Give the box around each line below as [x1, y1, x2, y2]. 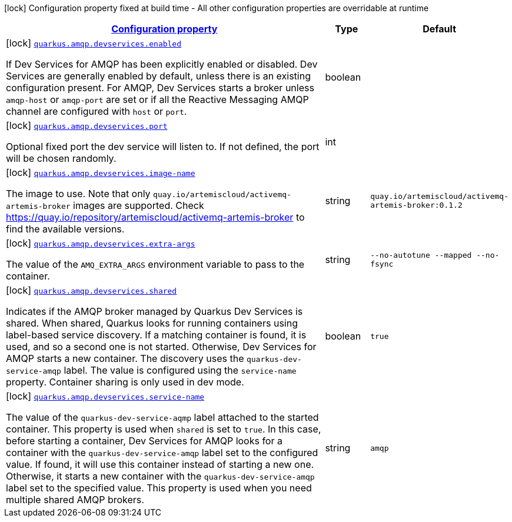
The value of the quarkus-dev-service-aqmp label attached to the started [6, 411, 319, 423]
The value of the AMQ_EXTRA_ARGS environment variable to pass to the [6, 258, 305, 270]
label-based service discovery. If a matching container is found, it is [6, 329, 307, 341]
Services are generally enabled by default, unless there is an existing [6, 70, 311, 82]
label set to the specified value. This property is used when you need [6, 482, 312, 494]
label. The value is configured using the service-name [64, 364, 297, 376]
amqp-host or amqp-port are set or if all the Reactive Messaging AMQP [6, 94, 309, 105]
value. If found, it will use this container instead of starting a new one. [6, 458, 314, 470]
